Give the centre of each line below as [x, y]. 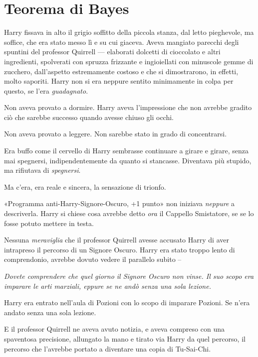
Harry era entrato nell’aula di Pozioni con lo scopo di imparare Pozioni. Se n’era [127, 302]
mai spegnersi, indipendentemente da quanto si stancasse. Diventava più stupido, [128, 160]
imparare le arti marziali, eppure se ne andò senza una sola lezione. [108, 286]
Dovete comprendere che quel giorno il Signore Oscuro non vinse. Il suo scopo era [129, 276]
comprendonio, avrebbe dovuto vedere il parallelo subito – [93, 259]
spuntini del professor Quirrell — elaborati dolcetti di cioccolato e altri [112, 52]
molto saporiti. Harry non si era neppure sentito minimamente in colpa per [119, 81]
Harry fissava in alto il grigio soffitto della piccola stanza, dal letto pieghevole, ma [129, 32]
